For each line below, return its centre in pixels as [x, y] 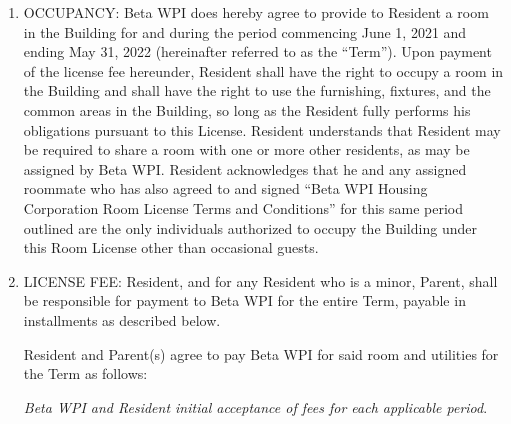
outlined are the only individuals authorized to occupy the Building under [250, 227]
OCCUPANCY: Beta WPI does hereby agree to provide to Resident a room [256, 12]
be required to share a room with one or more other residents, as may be [246, 149]
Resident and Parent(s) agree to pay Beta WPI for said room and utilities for [261, 353]
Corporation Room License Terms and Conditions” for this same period [243, 207]
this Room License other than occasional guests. [171, 247]
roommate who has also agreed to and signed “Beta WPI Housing [225, 188]
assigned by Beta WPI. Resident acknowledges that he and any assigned [245, 168]
